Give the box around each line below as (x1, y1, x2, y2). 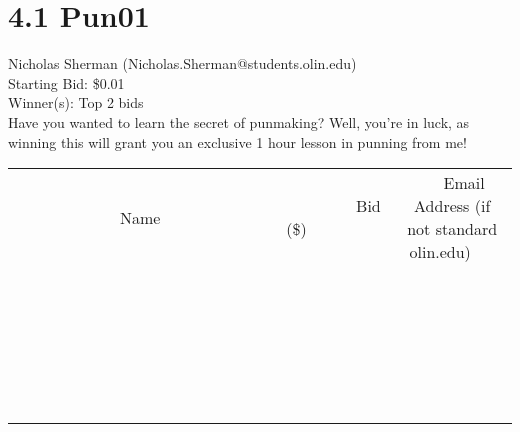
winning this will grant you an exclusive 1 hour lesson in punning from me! (8, 131, 467, 152)
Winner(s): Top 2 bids (8, 92, 144, 113)
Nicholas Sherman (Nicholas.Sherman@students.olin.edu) (8, 53, 357, 74)
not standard (407, 217, 498, 241)
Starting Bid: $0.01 (8, 72, 125, 93)
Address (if (414, 194, 491, 218)
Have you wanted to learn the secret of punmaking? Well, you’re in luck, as (8, 111, 470, 132)
